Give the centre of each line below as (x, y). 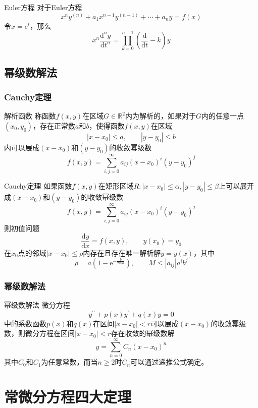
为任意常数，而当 (69, 362)
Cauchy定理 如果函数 (38, 186)
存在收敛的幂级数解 (143, 333)
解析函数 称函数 (30, 116)
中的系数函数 (25, 323)
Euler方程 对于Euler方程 (43, 7)
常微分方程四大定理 (68, 396)
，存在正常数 (54, 125)
